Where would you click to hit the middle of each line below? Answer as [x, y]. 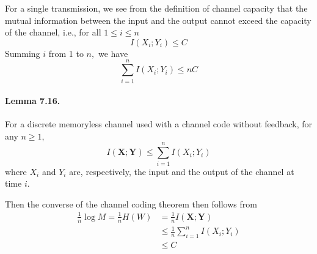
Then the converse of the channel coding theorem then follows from [131, 204]
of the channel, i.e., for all [53, 32]
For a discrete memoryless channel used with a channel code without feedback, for [159, 124]
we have [113, 53]
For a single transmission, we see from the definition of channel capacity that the [156, 8]
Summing [23, 53]
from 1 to [66, 53]
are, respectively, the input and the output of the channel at [182, 171]
